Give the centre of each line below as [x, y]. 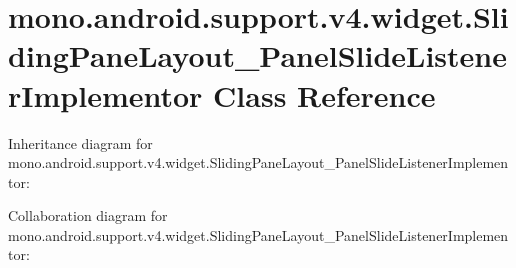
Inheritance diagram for [80, 142]
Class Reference [324, 94]
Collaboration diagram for [88, 215]
